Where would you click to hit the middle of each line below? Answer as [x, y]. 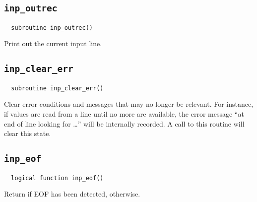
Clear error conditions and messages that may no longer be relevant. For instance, [129, 104]
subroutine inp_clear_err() [57, 88]
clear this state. [28, 133]
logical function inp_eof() [57, 178]
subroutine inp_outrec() [52, 28]
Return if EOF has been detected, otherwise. [72, 194]
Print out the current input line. [53, 43]
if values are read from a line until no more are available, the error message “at [124, 114]
